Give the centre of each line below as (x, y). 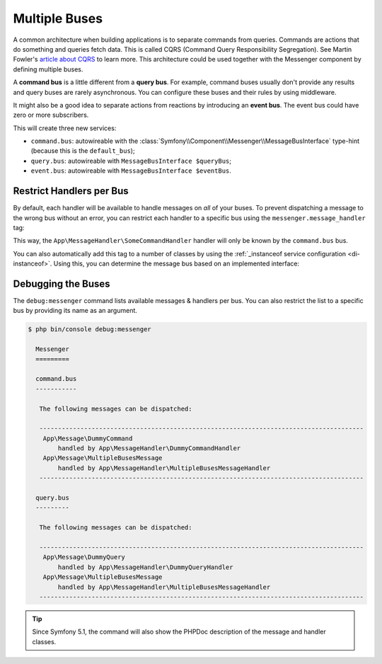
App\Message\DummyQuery (84, 557)
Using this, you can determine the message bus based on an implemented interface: (176, 264)
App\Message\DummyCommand (88, 438)
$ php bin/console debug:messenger (89, 330)
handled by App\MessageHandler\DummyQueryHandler (145, 567)
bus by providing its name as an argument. (75, 311)
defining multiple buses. (48, 69)
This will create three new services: (65, 128)
